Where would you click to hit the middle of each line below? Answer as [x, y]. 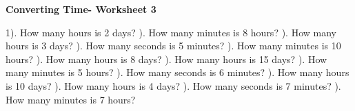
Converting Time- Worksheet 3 [81, 9]
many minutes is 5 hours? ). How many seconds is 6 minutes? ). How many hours [177, 72]
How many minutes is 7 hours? [71, 99]
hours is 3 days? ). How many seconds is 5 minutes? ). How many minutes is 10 [173, 46]
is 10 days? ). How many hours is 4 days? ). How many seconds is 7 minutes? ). [173, 85]
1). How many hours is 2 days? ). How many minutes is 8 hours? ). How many [171, 32]
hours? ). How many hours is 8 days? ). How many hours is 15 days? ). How [166, 59]
